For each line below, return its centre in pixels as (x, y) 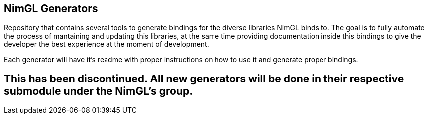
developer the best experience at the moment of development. (107, 44)
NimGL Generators (51, 9)
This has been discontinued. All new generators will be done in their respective (204, 79)
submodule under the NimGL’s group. (99, 91)
